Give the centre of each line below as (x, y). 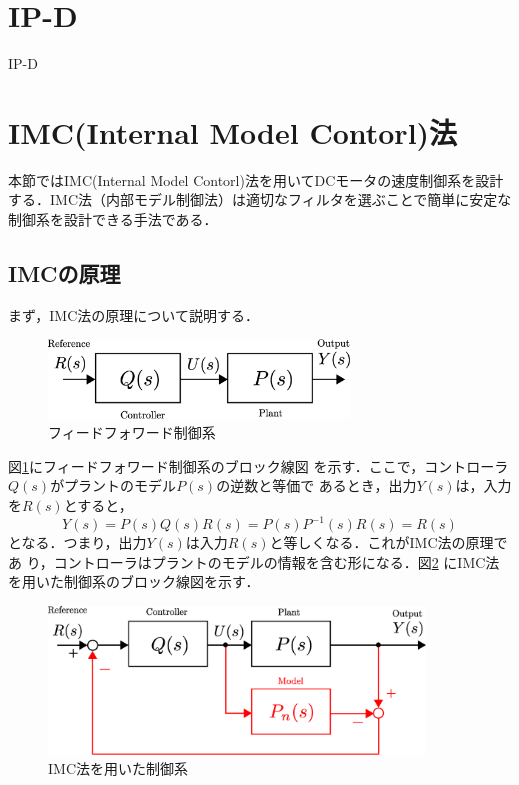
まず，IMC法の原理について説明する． (133, 314)
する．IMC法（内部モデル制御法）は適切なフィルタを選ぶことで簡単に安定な (260, 199)
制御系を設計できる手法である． (113, 219)
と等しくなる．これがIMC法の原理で (388, 542)
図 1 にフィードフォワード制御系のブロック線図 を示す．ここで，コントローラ (258, 465)
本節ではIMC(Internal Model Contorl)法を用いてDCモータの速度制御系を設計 (256, 179)
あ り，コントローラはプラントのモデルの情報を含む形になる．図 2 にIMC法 (254, 561)
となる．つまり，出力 (77, 542)
